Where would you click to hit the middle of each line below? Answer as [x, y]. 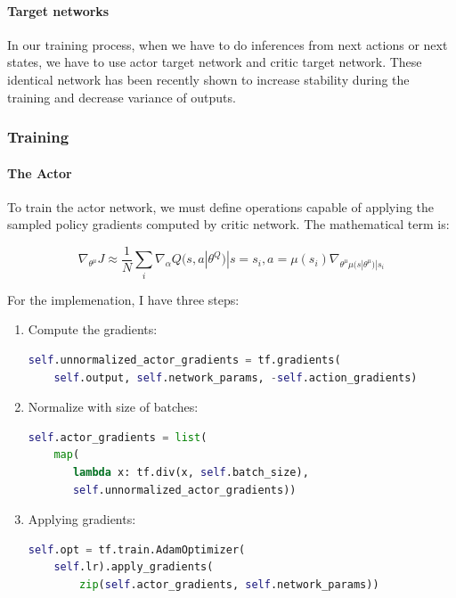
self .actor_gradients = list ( [118, 437]
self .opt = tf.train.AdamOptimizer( [137, 549]
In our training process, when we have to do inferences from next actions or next [228, 44]
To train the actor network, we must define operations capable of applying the [221, 206]
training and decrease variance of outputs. [122, 97]
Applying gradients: [82, 519]
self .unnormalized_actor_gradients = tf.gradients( [184, 360]
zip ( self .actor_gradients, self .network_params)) [229, 584]
